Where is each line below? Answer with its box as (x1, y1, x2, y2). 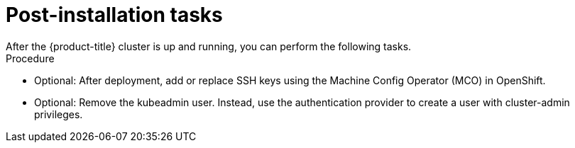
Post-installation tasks (6, 3, 223, 27)
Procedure (6, 52, 55, 64)
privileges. (34, 108, 83, 120)
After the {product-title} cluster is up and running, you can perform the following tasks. (6, 40, 412, 52)
